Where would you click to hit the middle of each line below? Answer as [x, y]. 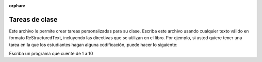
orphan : [17, 6]
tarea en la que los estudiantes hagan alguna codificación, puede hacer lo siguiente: [93, 45]
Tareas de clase [33, 19]
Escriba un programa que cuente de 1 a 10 [51, 54]
